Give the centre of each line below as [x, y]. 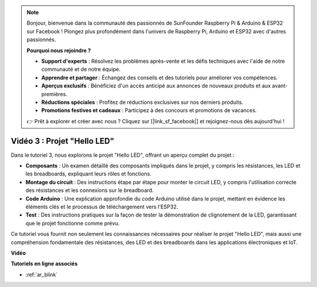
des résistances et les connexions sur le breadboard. [90, 190]
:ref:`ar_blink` [42, 274]
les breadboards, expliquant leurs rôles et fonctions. [89, 174]
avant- [280, 86]
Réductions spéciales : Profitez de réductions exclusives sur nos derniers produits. [142, 102]
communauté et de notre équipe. [81, 69]
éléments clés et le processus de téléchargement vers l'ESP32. [102, 207]
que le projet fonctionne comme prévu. [72, 223]
